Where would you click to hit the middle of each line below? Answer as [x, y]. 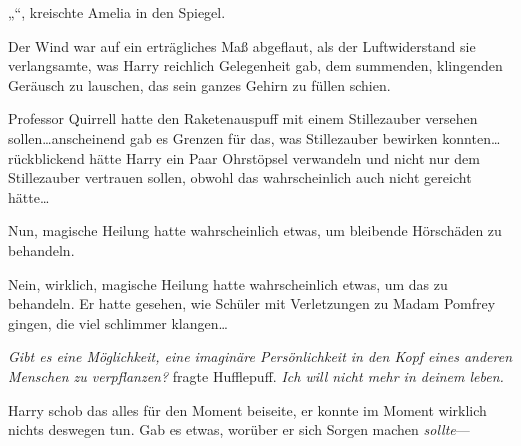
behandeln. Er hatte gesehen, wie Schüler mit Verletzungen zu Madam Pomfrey [252, 303]
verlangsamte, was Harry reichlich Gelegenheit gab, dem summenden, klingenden [255, 65]
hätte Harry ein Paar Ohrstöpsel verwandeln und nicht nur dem [284, 157]
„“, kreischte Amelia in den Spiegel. [117, 12]
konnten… [471, 137]
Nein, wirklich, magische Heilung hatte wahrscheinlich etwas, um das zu [228, 283]
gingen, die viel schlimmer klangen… [118, 322]
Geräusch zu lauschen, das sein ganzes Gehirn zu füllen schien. [199, 84]
